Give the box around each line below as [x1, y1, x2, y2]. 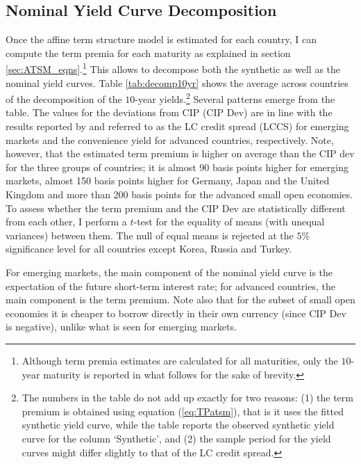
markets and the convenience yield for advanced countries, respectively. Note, [6, 132, 334, 147]
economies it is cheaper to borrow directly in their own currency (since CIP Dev [6, 305, 346, 320]
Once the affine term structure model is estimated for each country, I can [6, 32, 317, 47]
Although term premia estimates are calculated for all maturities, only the [22, 353, 338, 367]
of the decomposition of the [6, 91, 122, 106]
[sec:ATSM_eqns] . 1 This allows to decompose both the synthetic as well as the [6, 60, 341, 77]
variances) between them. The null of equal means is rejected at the [6, 227, 294, 242]
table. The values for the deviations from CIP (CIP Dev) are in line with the [6, 105, 333, 120]
